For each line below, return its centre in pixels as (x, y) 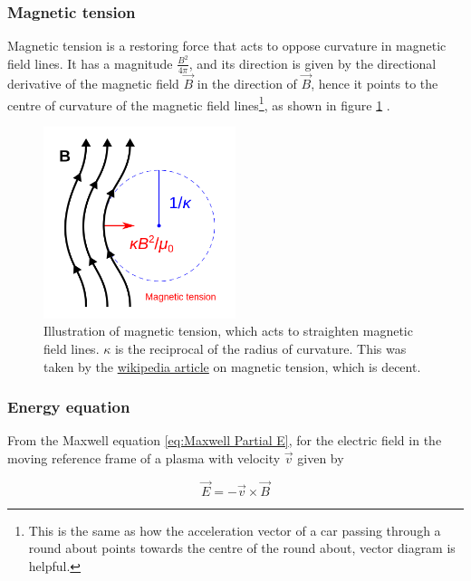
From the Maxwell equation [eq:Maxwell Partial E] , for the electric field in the (225, 440)
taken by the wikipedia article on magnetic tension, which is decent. (232, 366)
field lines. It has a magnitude (90, 63)
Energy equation (69, 407)
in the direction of (247, 83)
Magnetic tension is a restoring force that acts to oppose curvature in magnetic (227, 46)
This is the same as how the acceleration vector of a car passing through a (235, 530)
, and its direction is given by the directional (312, 63)
